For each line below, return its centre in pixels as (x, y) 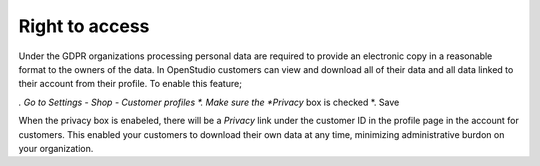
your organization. (56, 148)
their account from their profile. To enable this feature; (130, 84)
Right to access (84, 26)
